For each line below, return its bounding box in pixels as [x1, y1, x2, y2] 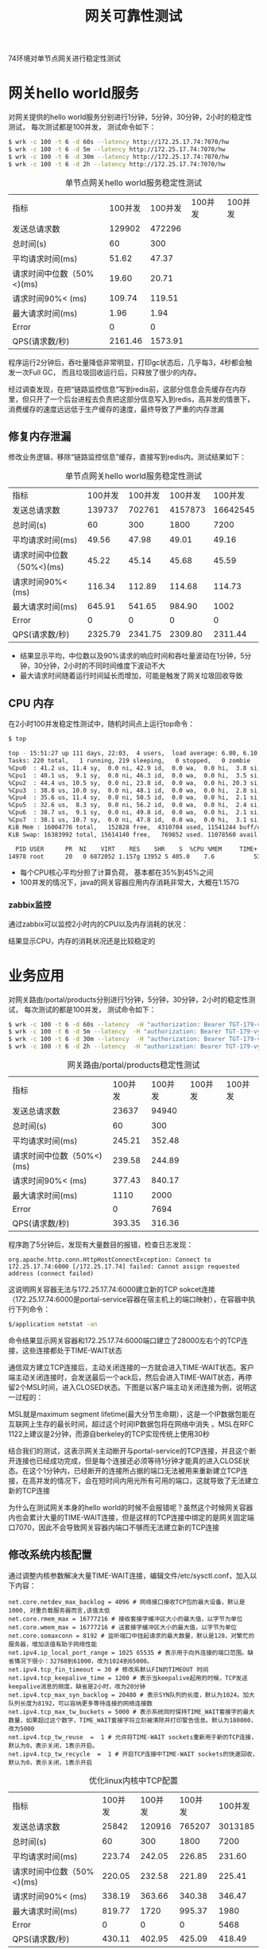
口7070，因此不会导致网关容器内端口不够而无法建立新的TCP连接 [8, 1522, 220, 1532]
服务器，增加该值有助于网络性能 [8, 1640, 98, 1648]
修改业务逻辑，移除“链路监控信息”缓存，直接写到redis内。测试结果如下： [8, 452, 246, 462]
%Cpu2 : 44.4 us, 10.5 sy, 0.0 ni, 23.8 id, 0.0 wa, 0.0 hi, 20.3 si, [8, 778, 261, 787]
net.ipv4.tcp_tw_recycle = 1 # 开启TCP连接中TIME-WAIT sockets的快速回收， [8, 1750, 259, 1758]
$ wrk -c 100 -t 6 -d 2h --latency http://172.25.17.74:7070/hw [8, 160, 226, 168]
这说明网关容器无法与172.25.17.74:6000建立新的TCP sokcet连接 [8, 1285, 216, 1295]
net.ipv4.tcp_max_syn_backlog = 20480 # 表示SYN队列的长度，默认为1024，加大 [8, 1691, 255, 1699]
